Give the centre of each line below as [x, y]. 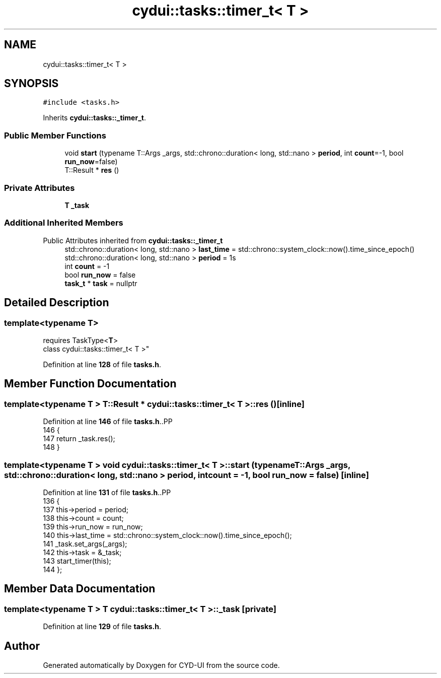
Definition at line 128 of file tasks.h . [102, 364]
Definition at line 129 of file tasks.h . [102, 627]
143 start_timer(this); [77, 561]
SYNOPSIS [31, 84]
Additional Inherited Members [64, 223]
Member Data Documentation [80, 589]
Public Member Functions [55, 135]
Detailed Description [57, 303]
